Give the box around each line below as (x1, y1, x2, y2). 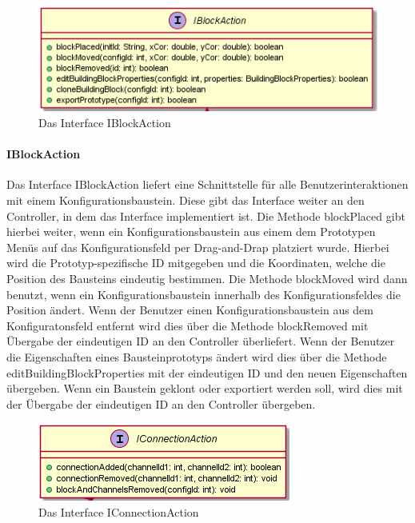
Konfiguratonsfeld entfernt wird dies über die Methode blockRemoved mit (6, 317, 369, 333)
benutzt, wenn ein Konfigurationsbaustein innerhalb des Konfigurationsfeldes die (6, 285, 401, 302)
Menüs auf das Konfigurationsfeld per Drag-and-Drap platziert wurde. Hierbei (6, 238, 389, 255)
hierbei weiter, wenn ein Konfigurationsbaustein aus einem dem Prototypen (6, 223, 376, 240)
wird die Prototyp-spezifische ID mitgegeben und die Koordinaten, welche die (6, 254, 385, 271)
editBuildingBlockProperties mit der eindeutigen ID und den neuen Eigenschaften (6, 364, 408, 381)
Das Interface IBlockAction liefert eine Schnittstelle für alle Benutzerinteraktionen (6, 176, 409, 193)
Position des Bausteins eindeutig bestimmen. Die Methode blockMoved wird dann (6, 270, 408, 287)
